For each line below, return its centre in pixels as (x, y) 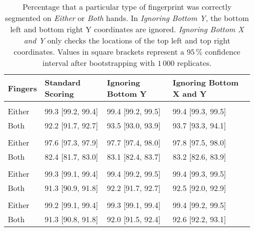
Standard (63, 82)
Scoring (59, 94)
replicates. (194, 63)
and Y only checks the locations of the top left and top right (127, 40)
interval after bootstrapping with (99, 63)
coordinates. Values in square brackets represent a (99, 52)
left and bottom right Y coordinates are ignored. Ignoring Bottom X (127, 29)
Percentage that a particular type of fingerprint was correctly (127, 7)
